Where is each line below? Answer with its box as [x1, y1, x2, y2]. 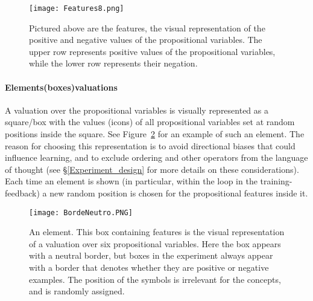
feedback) [5, 186, 40, 199]
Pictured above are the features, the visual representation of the [29, 21, 265, 34]
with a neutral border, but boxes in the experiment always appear [29, 249, 273, 262]
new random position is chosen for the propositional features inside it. [49, 186, 308, 199]
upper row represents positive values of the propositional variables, [29, 45, 276, 57]
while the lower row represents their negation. [29, 57, 198, 70]
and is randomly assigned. [29, 285, 125, 297]
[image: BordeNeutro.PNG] [29, 208, 133, 217]
